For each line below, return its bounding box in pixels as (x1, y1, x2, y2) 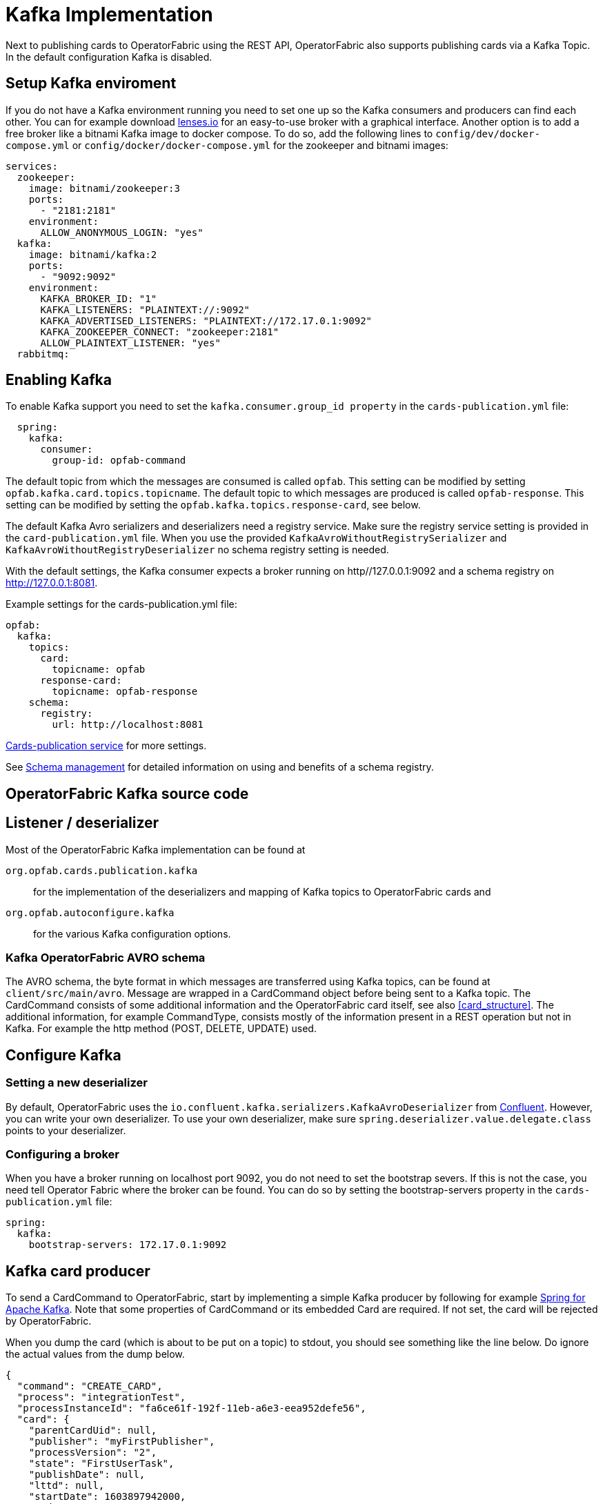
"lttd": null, (28, 1480, 105, 1492)
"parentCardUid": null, (28, 1425, 157, 1436)
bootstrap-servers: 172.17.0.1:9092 (28, 1239, 227, 1251)
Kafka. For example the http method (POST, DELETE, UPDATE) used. (6, 1022, 317, 1035)
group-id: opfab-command (52, 455, 186, 466)
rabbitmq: (17, 348, 70, 359)
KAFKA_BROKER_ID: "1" (40, 293, 157, 304)
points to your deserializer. (6, 1124, 126, 1136)
